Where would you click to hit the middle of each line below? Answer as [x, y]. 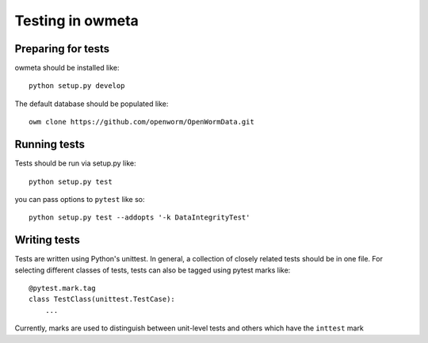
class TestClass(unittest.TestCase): [102, 299]
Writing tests [48, 240]
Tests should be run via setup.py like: [75, 163]
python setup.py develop [77, 86]
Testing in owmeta [76, 21]
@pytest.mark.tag [62, 288]
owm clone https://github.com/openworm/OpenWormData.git [142, 122]
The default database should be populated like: [92, 104]
